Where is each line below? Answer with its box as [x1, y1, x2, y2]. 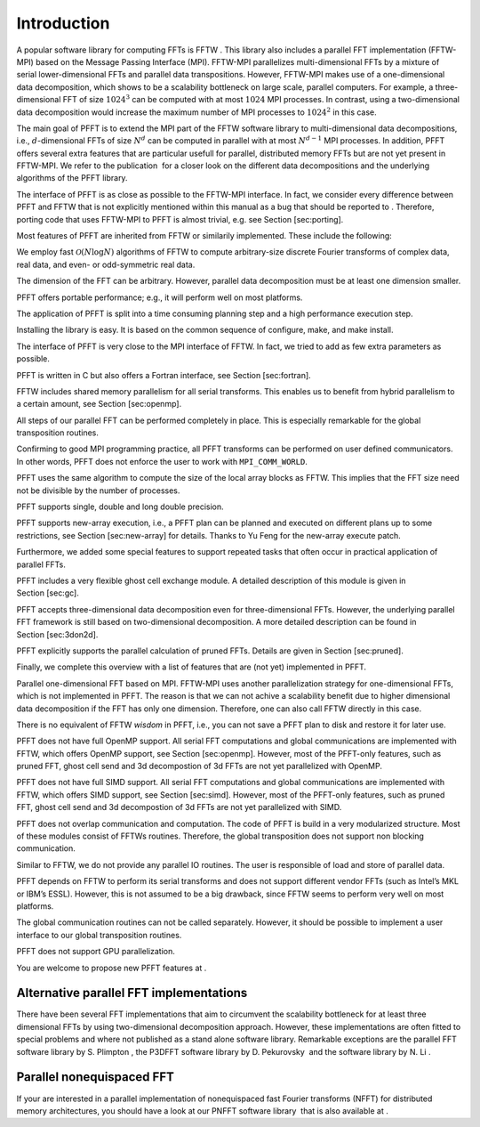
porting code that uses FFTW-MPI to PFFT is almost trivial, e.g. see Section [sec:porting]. [16, 214, 344, 224]
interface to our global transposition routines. [16, 929, 182, 940]
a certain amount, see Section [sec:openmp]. [16, 399, 182, 409]
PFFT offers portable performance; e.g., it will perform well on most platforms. [16, 292, 303, 303]
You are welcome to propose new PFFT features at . [16, 962, 207, 973]
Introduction [16, 13, 110, 33]
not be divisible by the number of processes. [16, 485, 180, 496]
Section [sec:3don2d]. [16, 628, 99, 640]
